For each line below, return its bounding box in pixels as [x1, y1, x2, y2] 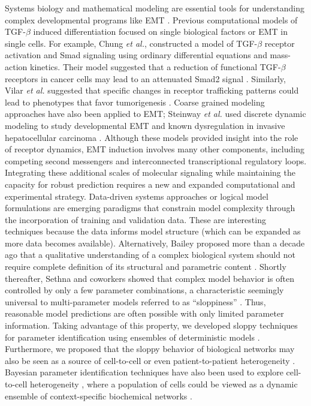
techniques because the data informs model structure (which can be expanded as [5, 225, 301, 237]
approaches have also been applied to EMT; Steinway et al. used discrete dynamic [5, 107, 306, 120]
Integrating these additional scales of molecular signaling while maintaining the [5, 166, 295, 179]
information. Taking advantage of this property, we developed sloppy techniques [5, 319, 298, 332]
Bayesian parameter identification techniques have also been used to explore [5, 366, 283, 378]
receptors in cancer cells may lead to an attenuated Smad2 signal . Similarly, [5, 72, 286, 85]
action [5, 60, 28, 73]
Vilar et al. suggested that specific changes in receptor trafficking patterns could [5, 84, 299, 97]
